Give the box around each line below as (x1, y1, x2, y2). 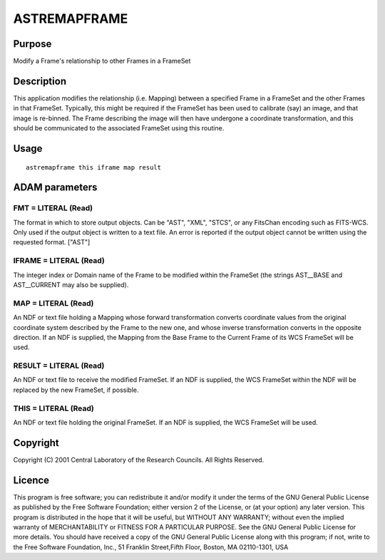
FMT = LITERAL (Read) (13, 203, 93, 213)
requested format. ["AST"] (13, 238, 91, 247)
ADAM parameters (13, 182, 98, 194)
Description (13, 75, 67, 87)
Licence (13, 474, 50, 486)
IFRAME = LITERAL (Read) (13, 256, 105, 266)
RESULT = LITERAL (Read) (13, 361, 105, 370)
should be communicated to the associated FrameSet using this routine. (13, 124, 225, 133)
